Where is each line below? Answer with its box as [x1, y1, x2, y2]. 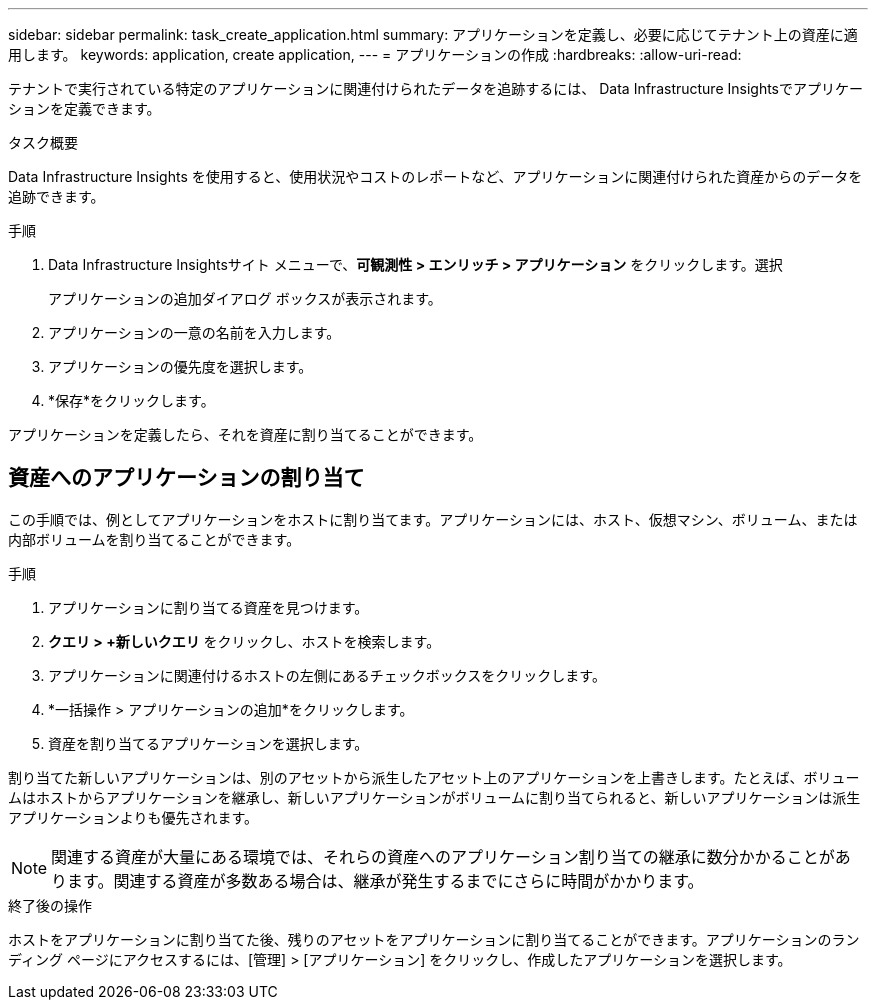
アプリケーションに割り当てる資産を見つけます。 [48, 598, 369, 616]
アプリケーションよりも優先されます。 [8, 808, 259, 826]
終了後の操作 [8, 896, 92, 914]
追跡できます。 [8, 188, 105, 205]
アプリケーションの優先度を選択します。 [48, 358, 313, 375]
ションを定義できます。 [8, 100, 161, 117]
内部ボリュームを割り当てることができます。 [8, 530, 301, 548]
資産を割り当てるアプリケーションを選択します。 [48, 734, 369, 752]
